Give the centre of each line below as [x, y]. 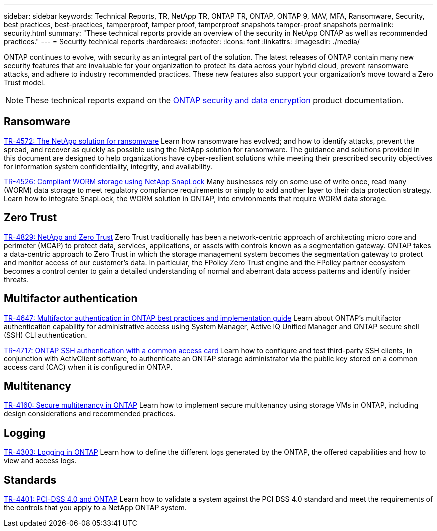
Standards [30, 480]
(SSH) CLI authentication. [46, 335]
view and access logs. [40, 461]
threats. [16, 279]
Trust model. [25, 83]
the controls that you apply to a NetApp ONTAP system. [95, 508]
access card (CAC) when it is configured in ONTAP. [88, 367]
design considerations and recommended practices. [90, 414]
